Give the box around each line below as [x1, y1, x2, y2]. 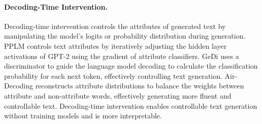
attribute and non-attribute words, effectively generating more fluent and [4, 90, 232, 101]
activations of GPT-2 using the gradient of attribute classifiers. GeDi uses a [4, 50, 239, 61]
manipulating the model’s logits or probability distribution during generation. [4, 30, 246, 41]
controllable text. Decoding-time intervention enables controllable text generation [4, 100, 257, 111]
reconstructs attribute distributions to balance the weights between [35, 80, 244, 91]
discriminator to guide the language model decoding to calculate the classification [4, 60, 258, 71]
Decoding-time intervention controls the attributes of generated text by [4, 20, 226, 31]
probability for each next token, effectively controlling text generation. [4, 70, 222, 81]
